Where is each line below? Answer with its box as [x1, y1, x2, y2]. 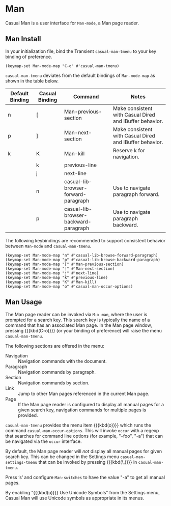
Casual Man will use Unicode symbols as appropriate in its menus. [5, 495, 144, 501]
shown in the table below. [5, 77, 59, 84]
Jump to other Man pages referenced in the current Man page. [18, 390, 150, 397]
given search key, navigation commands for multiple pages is [18, 407, 147, 413]
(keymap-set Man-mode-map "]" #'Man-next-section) [5, 266, 115, 271]
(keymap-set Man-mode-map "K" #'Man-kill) [5, 279, 97, 285]
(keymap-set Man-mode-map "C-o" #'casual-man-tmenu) [5, 63, 120, 69]
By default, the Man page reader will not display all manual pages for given [5, 448, 162, 454]
